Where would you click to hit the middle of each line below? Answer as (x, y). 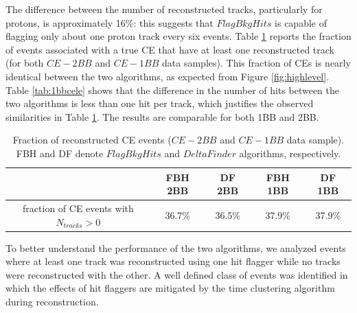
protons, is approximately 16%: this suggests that (110, 22)
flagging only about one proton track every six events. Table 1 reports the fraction (178, 36)
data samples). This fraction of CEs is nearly (256, 63)
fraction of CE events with (78, 208)
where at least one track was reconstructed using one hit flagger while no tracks (173, 261)
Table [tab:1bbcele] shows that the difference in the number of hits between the (173, 90)
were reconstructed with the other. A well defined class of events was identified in (177, 274)
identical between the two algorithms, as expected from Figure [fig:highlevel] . (168, 76)
